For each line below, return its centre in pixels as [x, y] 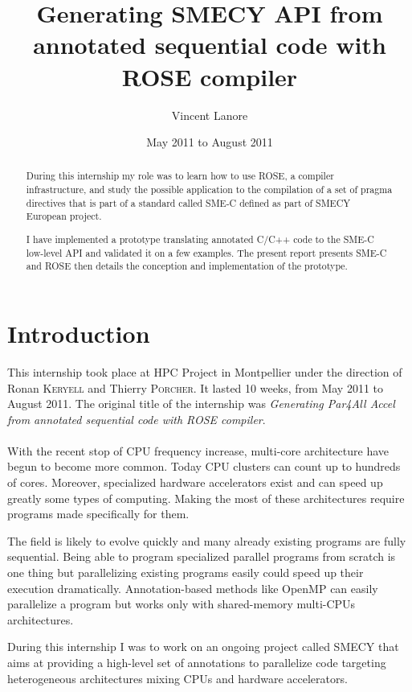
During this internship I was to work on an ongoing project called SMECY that [203, 647]
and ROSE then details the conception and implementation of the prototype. [187, 266]
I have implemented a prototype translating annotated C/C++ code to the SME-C [200, 239]
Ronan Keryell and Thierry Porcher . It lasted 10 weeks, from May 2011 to [196, 387]
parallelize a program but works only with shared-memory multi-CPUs [182, 604]
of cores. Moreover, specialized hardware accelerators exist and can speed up [195, 482]
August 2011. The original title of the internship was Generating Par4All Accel [201, 404]
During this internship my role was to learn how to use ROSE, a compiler [180, 176]
